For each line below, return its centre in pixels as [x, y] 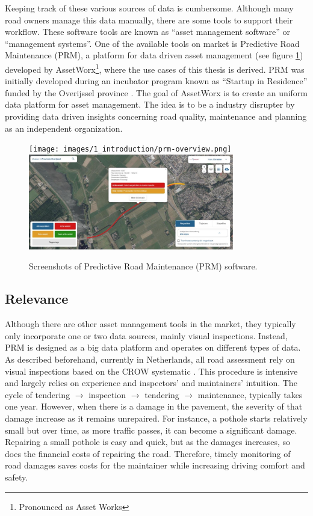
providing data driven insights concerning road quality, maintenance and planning [156, 116]
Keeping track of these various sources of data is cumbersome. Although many [149, 8]
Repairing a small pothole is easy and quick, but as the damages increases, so [148, 442]
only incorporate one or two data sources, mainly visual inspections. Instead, [146, 335]
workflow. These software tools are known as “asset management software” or [147, 32]
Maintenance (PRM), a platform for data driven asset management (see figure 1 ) [154, 55]
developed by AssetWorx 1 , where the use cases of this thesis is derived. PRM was [155, 68]
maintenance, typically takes [250, 394]
